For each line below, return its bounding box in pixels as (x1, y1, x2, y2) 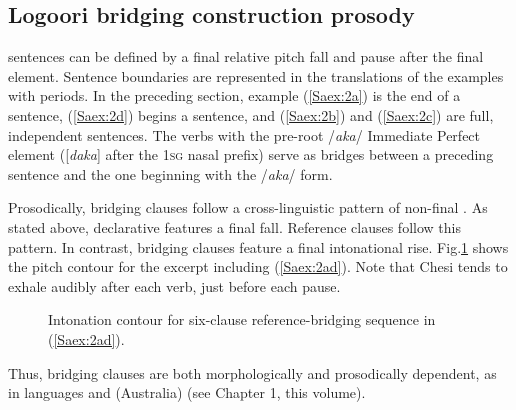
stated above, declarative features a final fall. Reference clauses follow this (8, 216, 461, 237)
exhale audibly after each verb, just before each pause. (8, 275, 341, 296)
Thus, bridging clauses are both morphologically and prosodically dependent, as (8, 362, 497, 383)
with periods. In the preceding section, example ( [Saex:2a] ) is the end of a (8, 85, 461, 106)
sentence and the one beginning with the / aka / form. (8, 163, 333, 184)
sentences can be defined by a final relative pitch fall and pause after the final (8, 46, 484, 67)
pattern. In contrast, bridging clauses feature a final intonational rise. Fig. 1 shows (8, 236, 509, 257)
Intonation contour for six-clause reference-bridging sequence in (48, 309, 436, 330)
